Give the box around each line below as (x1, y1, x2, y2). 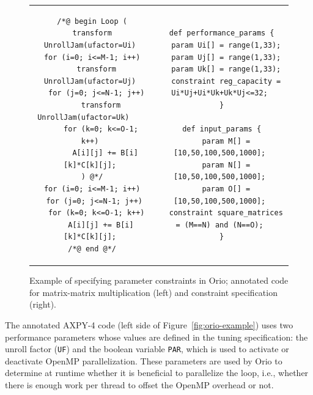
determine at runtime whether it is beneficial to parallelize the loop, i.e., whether (5, 366, 309, 379)
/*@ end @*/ (68, 245, 116, 254)
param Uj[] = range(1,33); (171, 53, 281, 62)
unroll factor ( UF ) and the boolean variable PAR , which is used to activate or (5, 342, 289, 355)
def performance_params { (169, 29, 274, 38)
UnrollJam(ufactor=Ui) (43, 40, 136, 50)
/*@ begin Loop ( (57, 17, 127, 26)
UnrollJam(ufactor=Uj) (43, 76, 136, 86)
